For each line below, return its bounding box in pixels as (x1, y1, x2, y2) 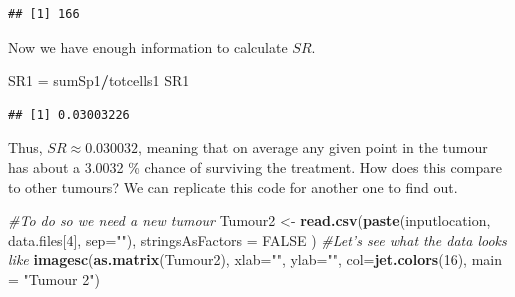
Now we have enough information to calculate (8, 36, 288, 57)
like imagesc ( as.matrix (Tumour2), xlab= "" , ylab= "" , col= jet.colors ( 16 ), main (8, 249, 502, 270)
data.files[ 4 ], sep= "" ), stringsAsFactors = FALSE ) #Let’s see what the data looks (8, 229, 507, 250)
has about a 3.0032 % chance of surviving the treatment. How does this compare (8, 156, 502, 177)
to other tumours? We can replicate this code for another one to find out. (8, 176, 458, 197)
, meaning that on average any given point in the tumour (138, 137, 488, 158)
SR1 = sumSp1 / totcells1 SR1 (8, 70, 190, 91)
